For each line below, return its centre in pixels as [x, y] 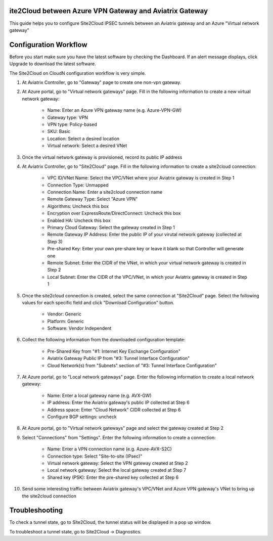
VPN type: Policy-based [72, 124]
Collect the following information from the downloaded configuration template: [104, 340]
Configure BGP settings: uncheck [82, 417]
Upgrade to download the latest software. [53, 64]
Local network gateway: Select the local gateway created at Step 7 [117, 470]
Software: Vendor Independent [79, 328]
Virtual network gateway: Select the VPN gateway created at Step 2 [118, 463]
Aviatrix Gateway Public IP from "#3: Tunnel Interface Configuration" [119, 358]
